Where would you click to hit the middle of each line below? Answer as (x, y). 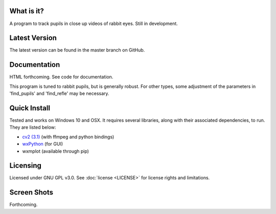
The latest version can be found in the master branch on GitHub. (77, 50)
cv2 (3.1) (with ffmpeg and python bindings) (68, 137)
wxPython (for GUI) (43, 144)
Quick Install (30, 108)
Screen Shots (31, 192)
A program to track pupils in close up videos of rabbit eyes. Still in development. (94, 23)
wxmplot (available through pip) (56, 151)
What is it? (27, 11)
